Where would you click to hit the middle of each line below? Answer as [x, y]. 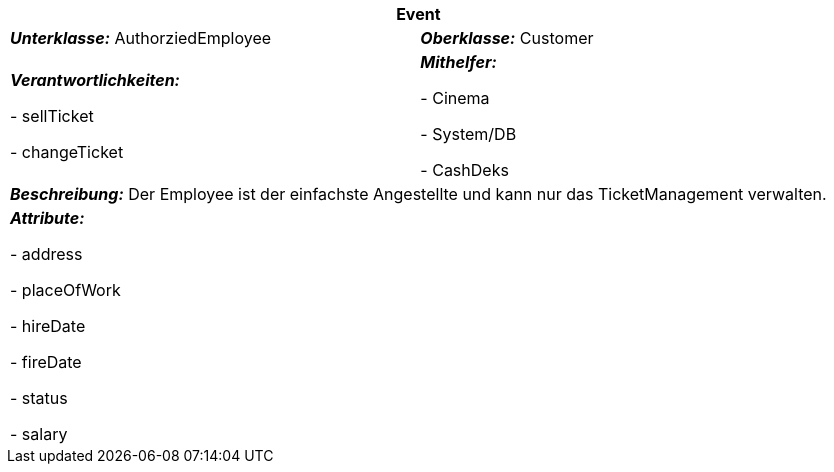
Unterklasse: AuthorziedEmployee [141, 38]
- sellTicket [52, 116]
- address [46, 254]
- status [39, 398]
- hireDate [48, 326]
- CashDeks [464, 170]
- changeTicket [67, 152]
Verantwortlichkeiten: [95, 80]
